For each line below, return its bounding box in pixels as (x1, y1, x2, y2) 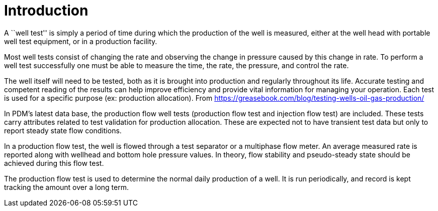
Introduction (4, 2, 89, 19)
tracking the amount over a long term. (4, 182, 129, 191)
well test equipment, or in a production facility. (4, 37, 157, 46)
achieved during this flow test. (4, 158, 104, 167)
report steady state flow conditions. (4, 126, 122, 135)
